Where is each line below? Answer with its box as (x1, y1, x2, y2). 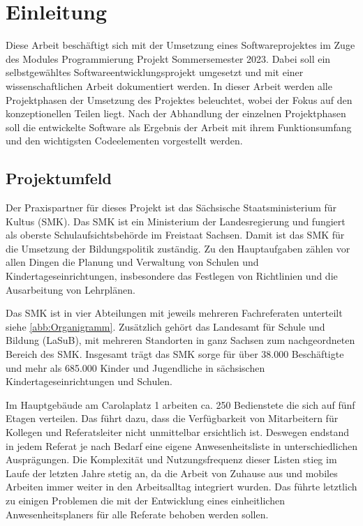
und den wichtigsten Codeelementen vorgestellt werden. (6, 133, 243, 148)
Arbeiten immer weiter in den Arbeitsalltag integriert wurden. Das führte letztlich (6, 479, 357, 494)
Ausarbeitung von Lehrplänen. (6, 282, 135, 296)
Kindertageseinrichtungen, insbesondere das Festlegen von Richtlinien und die (6, 269, 338, 283)
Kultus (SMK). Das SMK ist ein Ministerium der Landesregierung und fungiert (6, 213, 346, 228)
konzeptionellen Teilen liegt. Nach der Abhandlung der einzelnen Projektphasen (6, 106, 346, 121)
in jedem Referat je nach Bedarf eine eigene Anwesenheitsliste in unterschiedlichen (6, 438, 357, 453)
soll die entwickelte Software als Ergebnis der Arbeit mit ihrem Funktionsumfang (6, 119, 352, 134)
